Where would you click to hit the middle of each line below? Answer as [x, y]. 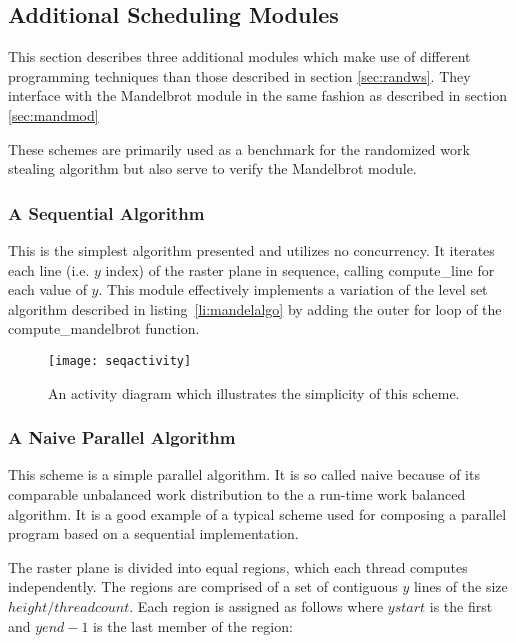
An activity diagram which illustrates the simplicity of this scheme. [254, 392]
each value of [47, 289]
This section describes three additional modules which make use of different [239, 56]
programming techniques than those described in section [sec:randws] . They [239, 75]
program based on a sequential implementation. [153, 533]
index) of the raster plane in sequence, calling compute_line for [300, 269]
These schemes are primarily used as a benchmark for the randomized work [239, 148]
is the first [461, 605]
